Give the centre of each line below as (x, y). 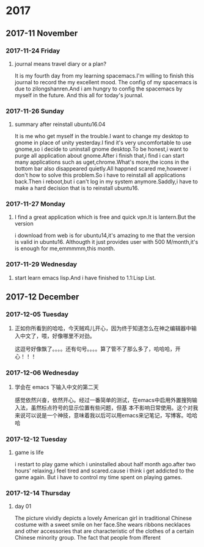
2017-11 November (42, 33)
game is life (29, 452)
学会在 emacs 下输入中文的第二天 (56, 387)
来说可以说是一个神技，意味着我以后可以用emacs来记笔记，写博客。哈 (103, 415)
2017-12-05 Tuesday (37, 314)
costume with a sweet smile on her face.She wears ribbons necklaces (102, 525)
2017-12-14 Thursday (38, 493)
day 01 (23, 506)
